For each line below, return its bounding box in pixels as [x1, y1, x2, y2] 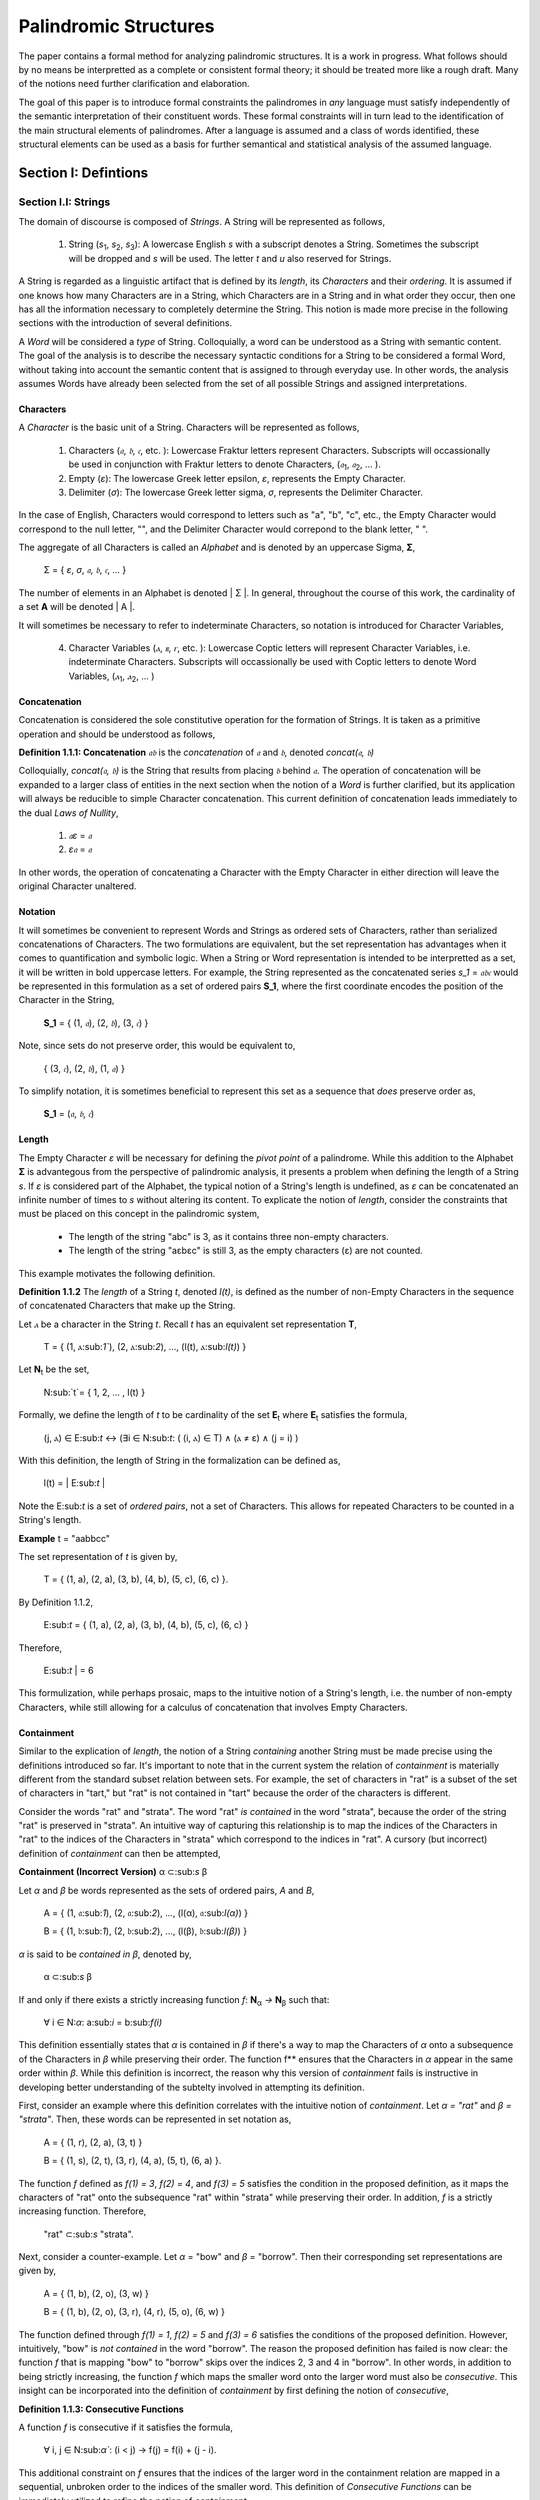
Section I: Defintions [18, 164, 149, 181]
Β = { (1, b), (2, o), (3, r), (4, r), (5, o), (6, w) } [43, 2306, 225, 2318]
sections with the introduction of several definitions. [18, 317, 233, 329]
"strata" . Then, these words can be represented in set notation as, [18, 2113, 292, 2125]
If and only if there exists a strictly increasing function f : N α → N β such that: [18, 1993, 330, 2008]
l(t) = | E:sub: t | [43, 1477, 105, 1489]
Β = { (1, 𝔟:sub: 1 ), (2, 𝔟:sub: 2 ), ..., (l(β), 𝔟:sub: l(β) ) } [43, 1925, 248, 1937]
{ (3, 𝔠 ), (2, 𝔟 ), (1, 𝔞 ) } [43, 1062, 125, 1074]
